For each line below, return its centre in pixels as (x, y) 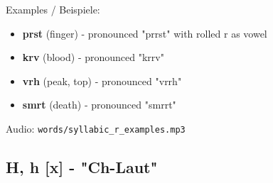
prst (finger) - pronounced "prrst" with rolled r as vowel (145, 33)
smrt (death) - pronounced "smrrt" (99, 105)
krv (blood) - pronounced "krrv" (93, 57)
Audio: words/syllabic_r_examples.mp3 (96, 128)
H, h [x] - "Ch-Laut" (82, 167)
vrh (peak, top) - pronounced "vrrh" (102, 81)
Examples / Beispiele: (53, 9)
